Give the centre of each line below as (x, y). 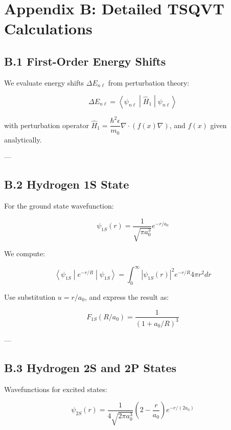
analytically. (23, 139)
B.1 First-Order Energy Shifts (85, 61)
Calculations (48, 28)
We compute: (25, 253)
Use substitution (30, 296)
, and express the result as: (127, 296)
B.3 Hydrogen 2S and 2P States (90, 367)
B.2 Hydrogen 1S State (67, 184)
